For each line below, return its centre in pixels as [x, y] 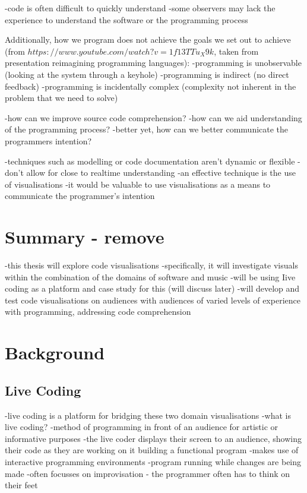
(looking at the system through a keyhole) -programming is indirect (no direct [147, 74]
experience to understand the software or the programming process [126, 19]
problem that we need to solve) [61, 98]
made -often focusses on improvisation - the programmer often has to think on [148, 473]
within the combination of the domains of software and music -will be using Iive [150, 276]
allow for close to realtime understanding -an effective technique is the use [161, 173]
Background [55, 353]
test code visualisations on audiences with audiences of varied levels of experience [153, 300]
